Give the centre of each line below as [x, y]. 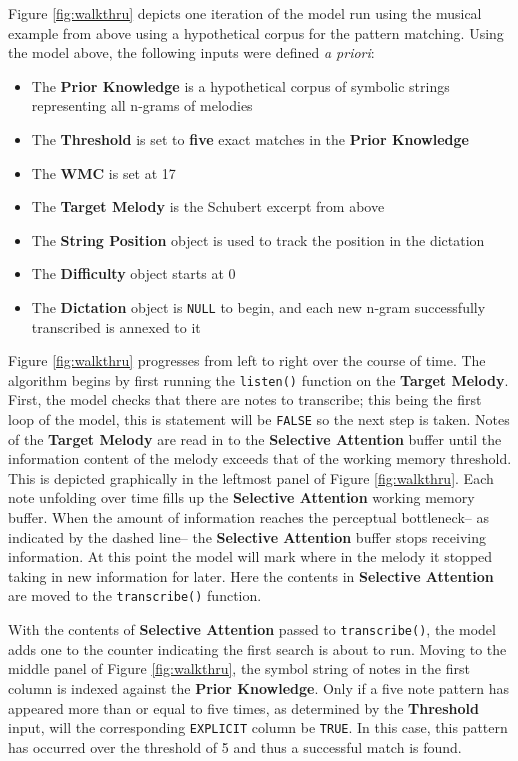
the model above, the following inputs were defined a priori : [191, 52]
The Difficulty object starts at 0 [133, 273]
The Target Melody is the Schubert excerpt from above [208, 206]
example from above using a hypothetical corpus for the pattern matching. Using [256, 32]
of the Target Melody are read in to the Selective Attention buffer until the [255, 438]
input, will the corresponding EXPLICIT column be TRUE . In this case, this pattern [258, 727]
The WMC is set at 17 [103, 172]
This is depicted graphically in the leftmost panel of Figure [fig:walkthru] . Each [251, 477]
